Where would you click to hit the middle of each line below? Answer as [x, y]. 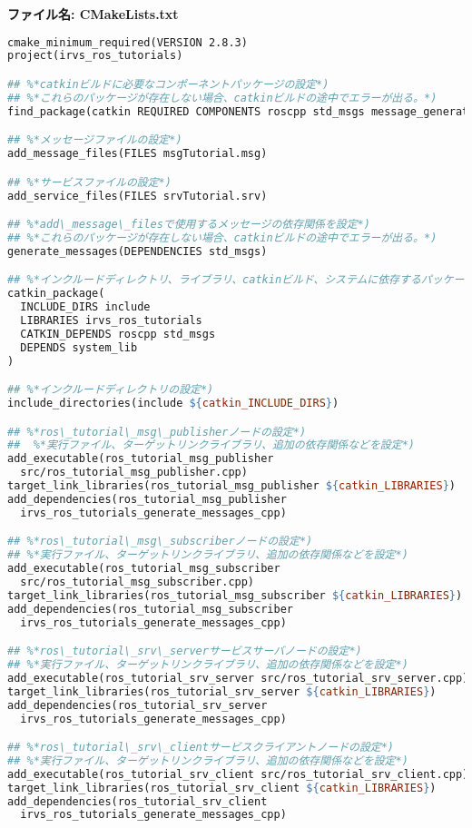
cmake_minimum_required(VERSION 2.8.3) [128, 42]
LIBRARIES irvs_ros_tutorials [111, 320]
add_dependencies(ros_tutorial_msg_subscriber [150, 609]
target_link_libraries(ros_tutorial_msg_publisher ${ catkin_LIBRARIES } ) [231, 486]
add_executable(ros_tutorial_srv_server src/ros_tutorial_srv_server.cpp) [238, 678]
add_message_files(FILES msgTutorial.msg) [138, 154]
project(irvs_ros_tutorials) [95, 56]
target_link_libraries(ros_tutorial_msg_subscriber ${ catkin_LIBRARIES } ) [235, 595]
